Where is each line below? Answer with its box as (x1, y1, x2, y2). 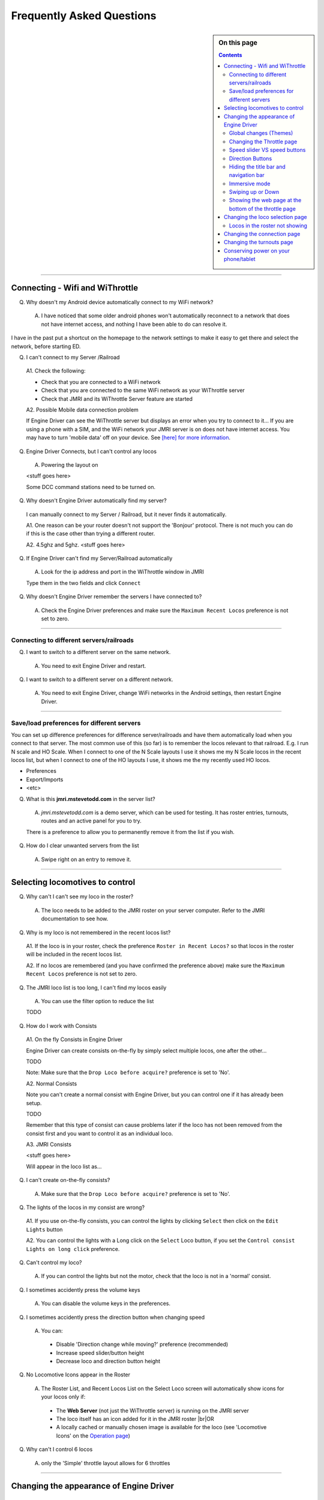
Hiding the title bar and (229, 163, 286, 170)
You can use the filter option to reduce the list (41, 997, 154, 1004)
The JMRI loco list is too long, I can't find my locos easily (26, 984, 167, 991)
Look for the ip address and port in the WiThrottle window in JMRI (41, 568, 204, 575)
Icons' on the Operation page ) (56, 1432, 130, 1439)
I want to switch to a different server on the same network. (26, 649, 171, 656)
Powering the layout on (41, 461, 98, 468)
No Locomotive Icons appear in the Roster (26, 1371, 131, 1378)
